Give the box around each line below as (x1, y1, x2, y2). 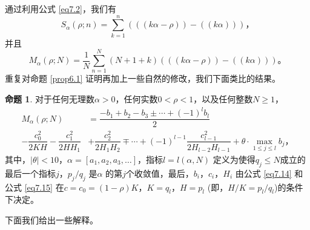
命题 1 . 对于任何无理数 (5, 93, 94, 105)
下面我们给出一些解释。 (5, 213, 98, 226)
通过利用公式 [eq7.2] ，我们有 (5, 2, 116, 15)
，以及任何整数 (193, 93, 253, 105)
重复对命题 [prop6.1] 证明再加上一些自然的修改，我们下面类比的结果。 (5, 72, 281, 85)
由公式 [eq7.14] (235, 166, 292, 179)
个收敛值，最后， (125, 166, 194, 179)
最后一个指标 (5, 166, 56, 179)
